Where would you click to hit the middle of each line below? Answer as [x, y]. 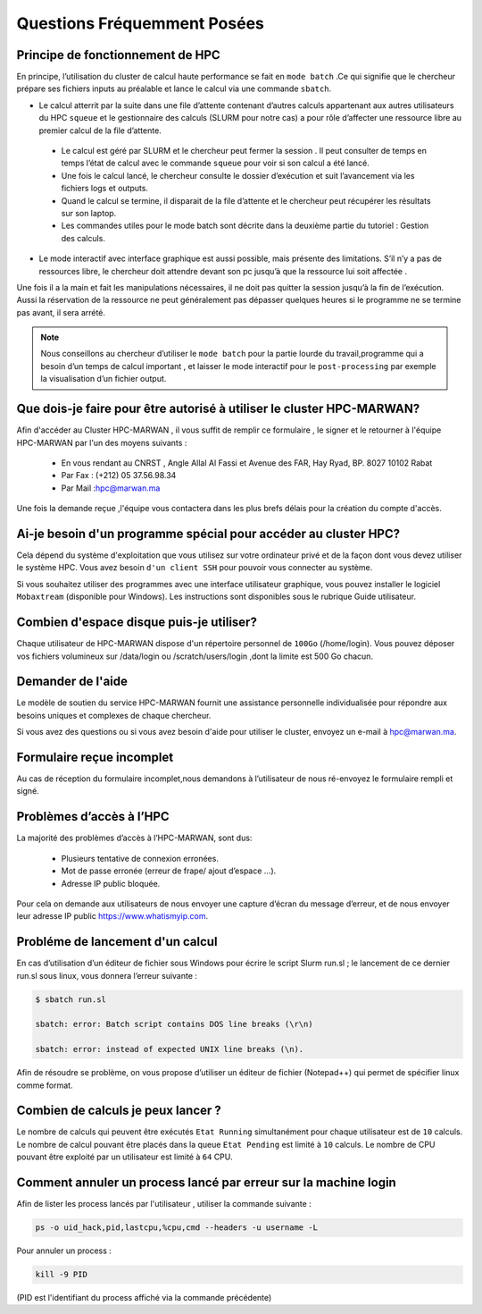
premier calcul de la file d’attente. [100, 131]
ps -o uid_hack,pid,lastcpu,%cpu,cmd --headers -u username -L [177, 1228]
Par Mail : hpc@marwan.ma [111, 488]
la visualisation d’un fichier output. [104, 379]
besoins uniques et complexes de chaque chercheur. [114, 715]
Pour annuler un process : [64, 1251]
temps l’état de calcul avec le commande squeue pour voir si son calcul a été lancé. [215, 163]
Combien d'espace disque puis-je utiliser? [137, 623]
